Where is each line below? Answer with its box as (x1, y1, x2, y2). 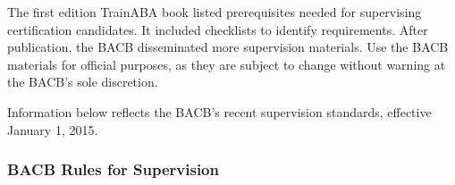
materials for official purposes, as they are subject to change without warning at (7, 55, 446, 73)
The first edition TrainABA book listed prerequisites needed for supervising (7, 3, 422, 21)
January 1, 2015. (7, 120, 98, 139)
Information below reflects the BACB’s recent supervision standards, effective (7, 102, 432, 121)
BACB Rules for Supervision (7, 158, 219, 181)
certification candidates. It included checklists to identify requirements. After (7, 20, 428, 38)
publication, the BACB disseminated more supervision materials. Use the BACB (7, 38, 449, 56)
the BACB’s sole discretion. (7, 72, 158, 91)
